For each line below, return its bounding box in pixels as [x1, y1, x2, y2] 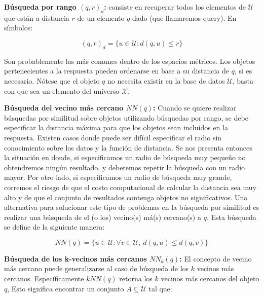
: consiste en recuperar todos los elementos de [104, 2, 246, 12]
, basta [232, 75, 254, 86]
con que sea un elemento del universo [4, 85, 120, 96]
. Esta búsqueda [206, 211, 256, 222]
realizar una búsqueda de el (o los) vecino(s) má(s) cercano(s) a [4, 211, 201, 222]
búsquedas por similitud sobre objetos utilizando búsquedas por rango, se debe [4, 112, 248, 123]
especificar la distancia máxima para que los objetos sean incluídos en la [4, 122, 228, 133]
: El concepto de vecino [179, 253, 252, 264]
